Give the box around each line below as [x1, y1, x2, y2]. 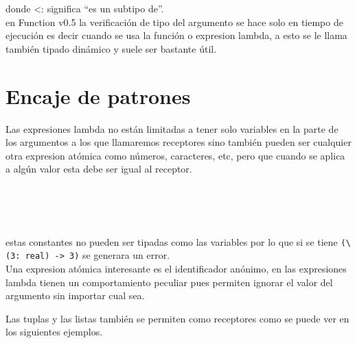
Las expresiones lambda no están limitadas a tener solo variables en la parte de [5, 121, 338, 136]
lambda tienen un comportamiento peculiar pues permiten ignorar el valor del [5, 275, 333, 289]
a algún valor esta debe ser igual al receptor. [5, 162, 192, 176]
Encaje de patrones [5, 81, 191, 110]
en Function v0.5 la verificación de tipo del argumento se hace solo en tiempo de [5, 14, 343, 29]
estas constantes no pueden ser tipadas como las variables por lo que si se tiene [5, 234, 338, 249]
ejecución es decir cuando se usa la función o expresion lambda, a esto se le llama [5, 28, 347, 42]
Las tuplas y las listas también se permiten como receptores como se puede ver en [5, 311, 349, 325]
